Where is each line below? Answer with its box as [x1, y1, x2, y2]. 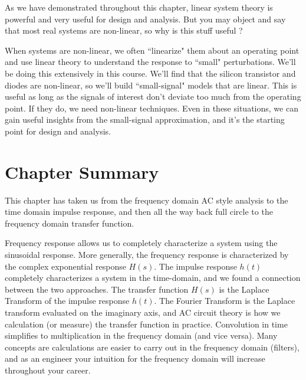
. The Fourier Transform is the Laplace [154, 294, 295, 307]
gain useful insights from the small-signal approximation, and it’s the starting [5, 113, 285, 126]
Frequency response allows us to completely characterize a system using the [5, 237, 278, 249]
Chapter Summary [5, 159, 159, 184]
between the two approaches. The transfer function [5, 283, 189, 295]
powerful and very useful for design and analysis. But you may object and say [5, 12, 286, 25]
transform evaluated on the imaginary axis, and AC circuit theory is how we [5, 306, 281, 318]
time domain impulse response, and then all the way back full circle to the [5, 205, 273, 218]
